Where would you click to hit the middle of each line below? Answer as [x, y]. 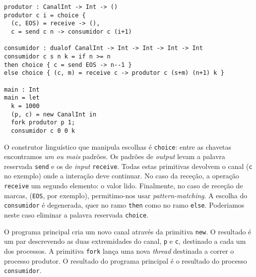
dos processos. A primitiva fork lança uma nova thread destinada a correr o [119, 250]
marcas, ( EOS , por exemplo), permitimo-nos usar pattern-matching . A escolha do [126, 195]
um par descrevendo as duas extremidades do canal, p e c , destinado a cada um [125, 241]
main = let [22, 98]
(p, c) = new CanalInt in [54, 114]
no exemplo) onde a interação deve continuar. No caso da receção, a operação [122, 176]
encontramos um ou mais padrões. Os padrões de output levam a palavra [115, 156]
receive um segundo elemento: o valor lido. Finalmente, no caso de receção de [124, 185]
